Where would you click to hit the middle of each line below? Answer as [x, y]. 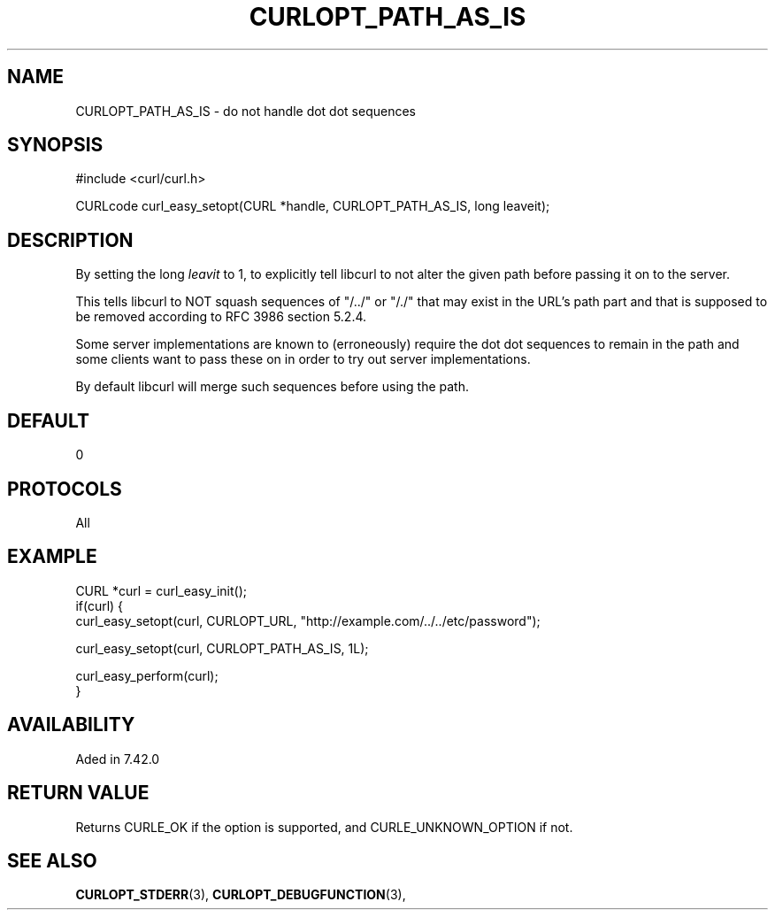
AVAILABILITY [71, 725]
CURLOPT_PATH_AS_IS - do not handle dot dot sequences [246, 111]
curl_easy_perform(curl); [147, 675]
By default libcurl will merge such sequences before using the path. [272, 387]
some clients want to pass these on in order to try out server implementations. [303, 359]
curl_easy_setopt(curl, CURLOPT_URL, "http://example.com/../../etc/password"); [308, 620]
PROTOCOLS [65, 489]
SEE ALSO [52, 860]
